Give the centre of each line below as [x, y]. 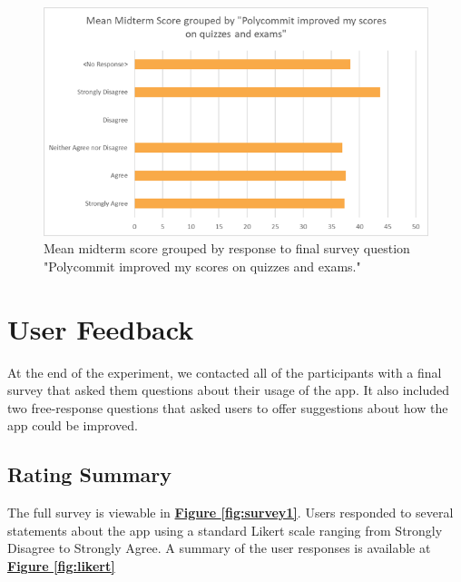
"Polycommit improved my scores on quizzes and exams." [202, 266]
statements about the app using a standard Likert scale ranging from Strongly [225, 530]
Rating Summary [89, 474]
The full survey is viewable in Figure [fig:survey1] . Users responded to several [230, 513]
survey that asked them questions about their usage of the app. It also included [229, 390]
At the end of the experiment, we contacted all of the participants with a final [225, 372]
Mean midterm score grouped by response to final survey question [227, 248]
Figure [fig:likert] [61, 566]
